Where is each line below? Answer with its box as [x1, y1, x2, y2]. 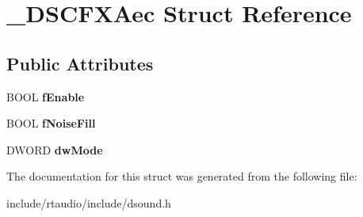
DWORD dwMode [6, 141, 103, 158]
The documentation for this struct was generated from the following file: [6, 168, 357, 185]
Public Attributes [6, 51, 154, 75]
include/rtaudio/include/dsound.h [6, 194, 171, 211]
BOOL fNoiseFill [6, 115, 96, 131]
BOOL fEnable [6, 88, 85, 105]
